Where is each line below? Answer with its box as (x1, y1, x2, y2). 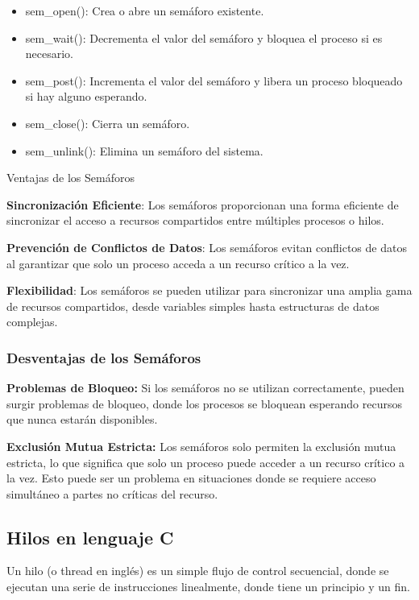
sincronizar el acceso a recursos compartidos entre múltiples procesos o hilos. (6, 212, 384, 229)
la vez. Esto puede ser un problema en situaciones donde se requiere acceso (6, 470, 376, 486)
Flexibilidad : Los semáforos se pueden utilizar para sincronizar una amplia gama (6, 282, 413, 299)
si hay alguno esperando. (25, 88, 147, 105)
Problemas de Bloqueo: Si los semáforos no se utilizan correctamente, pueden (6, 379, 404, 396)
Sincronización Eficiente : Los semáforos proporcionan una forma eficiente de (6, 196, 399, 213)
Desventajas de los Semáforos (6, 347, 201, 367)
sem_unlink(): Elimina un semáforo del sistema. (25, 142, 263, 159)
